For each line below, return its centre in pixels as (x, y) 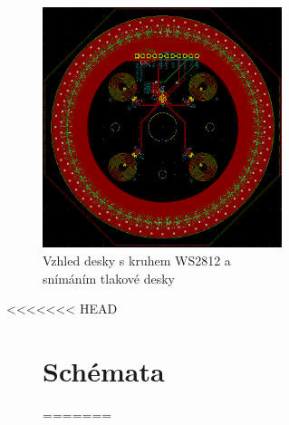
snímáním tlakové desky (109, 278)
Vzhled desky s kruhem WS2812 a (137, 260)
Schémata (104, 370)
